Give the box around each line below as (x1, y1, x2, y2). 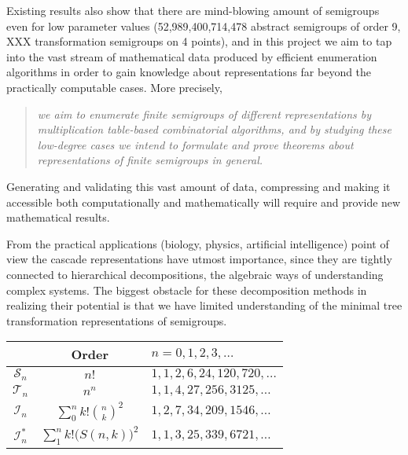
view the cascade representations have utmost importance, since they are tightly (6, 251, 392, 267)
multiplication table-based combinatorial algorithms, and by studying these (37, 121, 391, 138)
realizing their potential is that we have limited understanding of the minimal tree (6, 297, 402, 314)
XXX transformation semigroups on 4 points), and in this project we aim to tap (6, 33, 392, 50)
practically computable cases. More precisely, (6, 79, 222, 95)
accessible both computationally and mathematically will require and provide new (6, 193, 401, 210)
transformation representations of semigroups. (6, 312, 227, 328)
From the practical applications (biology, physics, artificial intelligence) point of (6, 235, 389, 251)
